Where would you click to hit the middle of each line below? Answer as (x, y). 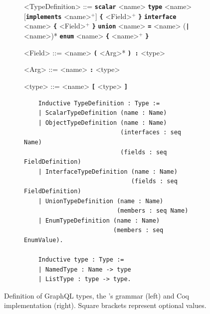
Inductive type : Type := (81, 260)
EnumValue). (44, 240)
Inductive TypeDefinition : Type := (99, 103)
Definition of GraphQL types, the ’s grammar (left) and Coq (97, 295)
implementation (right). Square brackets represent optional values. (105, 305)
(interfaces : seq (151, 133)
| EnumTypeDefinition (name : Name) (99, 220)
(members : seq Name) (153, 211)
